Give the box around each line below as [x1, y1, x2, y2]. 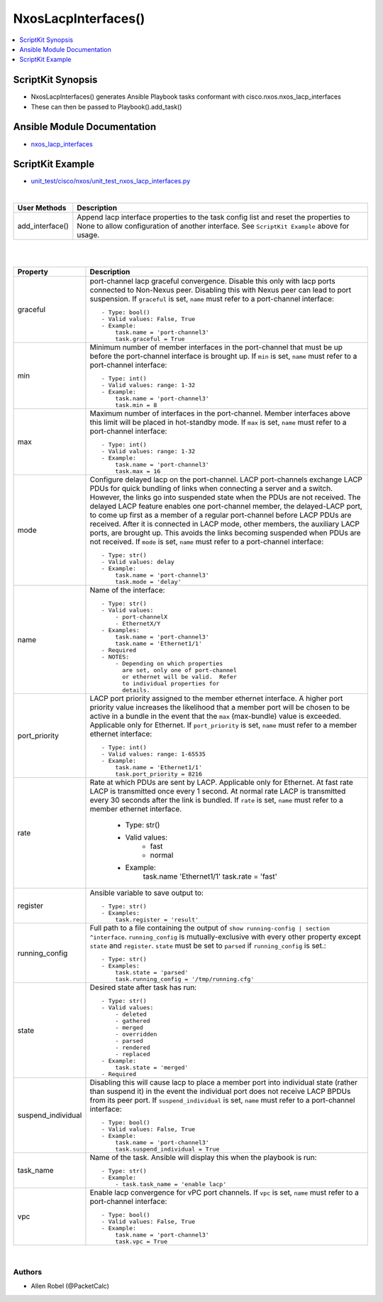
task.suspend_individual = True [115, 1146, 220, 1153]
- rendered [115, 1044, 150, 1051]
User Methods [17, 203, 67, 213]
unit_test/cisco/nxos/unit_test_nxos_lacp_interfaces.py [30, 177, 191, 185]
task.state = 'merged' [115, 1064, 189, 1071]
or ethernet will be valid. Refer [121, 673, 237, 680]
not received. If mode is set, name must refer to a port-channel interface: [89, 537, 324, 546]
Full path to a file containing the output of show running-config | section [89, 923, 330, 933]
